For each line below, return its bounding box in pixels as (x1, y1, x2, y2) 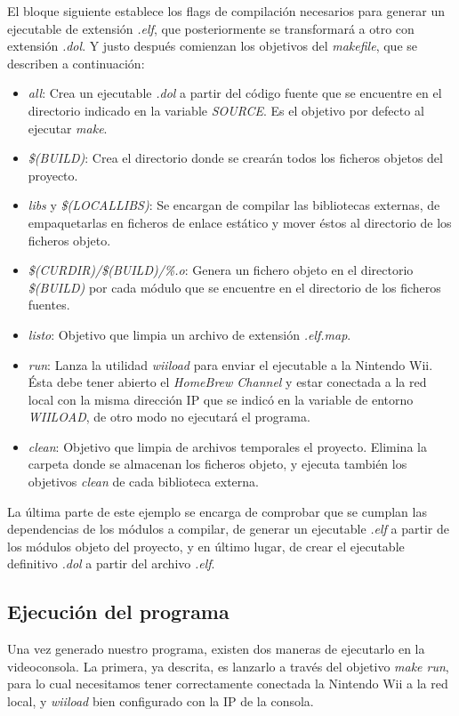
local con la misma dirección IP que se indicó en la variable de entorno (28, 390, 414, 408)
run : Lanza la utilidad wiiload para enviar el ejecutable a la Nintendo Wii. (28, 355, 433, 374)
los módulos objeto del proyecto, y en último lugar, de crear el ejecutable (7, 536, 405, 555)
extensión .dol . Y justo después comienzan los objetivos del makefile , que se (7, 36, 417, 55)
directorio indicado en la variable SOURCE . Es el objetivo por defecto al (28, 101, 424, 119)
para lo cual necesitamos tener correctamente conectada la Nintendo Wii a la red (7, 674, 448, 693)
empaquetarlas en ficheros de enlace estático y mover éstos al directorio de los (28, 213, 452, 231)
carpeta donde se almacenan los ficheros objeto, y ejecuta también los (28, 455, 407, 473)
